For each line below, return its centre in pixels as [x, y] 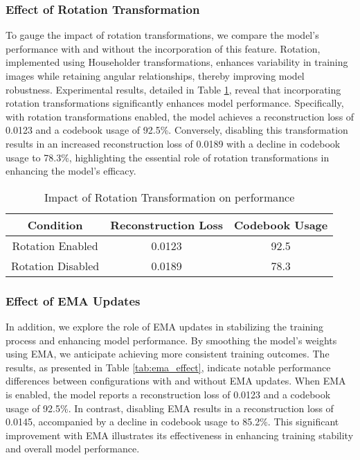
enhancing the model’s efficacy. [71, 171]
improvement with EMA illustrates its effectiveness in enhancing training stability [180, 435]
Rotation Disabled [55, 265]
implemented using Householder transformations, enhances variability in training [177, 62]
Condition [55, 224]
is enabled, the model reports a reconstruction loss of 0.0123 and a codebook [168, 394]
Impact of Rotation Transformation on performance [169, 197]
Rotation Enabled [55, 245]
